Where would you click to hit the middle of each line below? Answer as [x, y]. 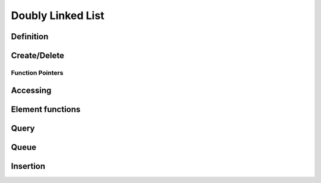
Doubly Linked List [58, 15]
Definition [30, 37]
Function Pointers [37, 72]
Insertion [28, 166]
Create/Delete [38, 56]
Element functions [46, 109]
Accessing [31, 90]
